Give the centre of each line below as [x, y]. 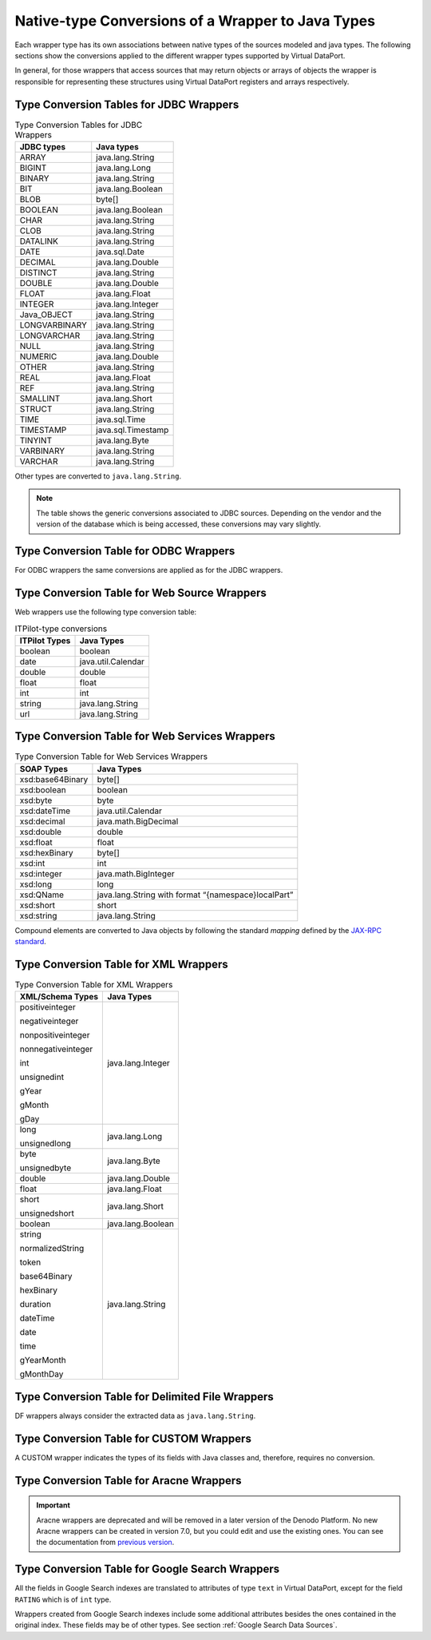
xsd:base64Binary [54, 779]
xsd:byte [36, 800]
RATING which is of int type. [63, 1599]
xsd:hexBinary [46, 852]
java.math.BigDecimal [138, 821]
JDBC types [43, 147]
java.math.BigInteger [136, 873]
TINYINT [36, 441]
